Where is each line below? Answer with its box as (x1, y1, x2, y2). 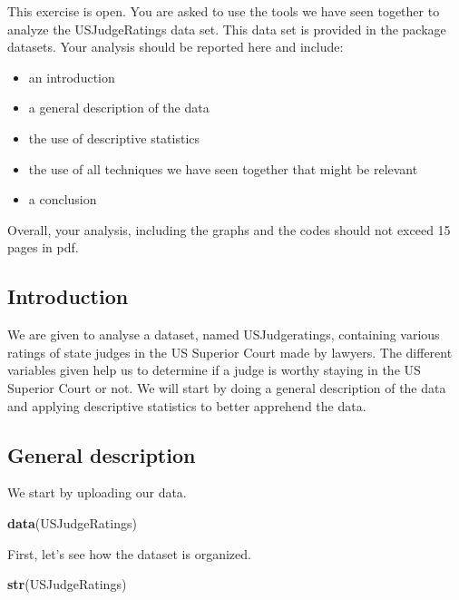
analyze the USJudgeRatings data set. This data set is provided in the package (7, 19, 446, 38)
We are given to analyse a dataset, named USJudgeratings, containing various (7, 325, 440, 344)
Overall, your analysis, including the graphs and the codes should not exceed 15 (7, 220, 451, 239)
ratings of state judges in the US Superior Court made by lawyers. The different (7, 342, 453, 361)
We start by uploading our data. (7, 483, 187, 502)
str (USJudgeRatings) (7, 575, 127, 594)
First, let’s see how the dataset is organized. (7, 544, 251, 563)
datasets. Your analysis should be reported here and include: (7, 37, 344, 56)
